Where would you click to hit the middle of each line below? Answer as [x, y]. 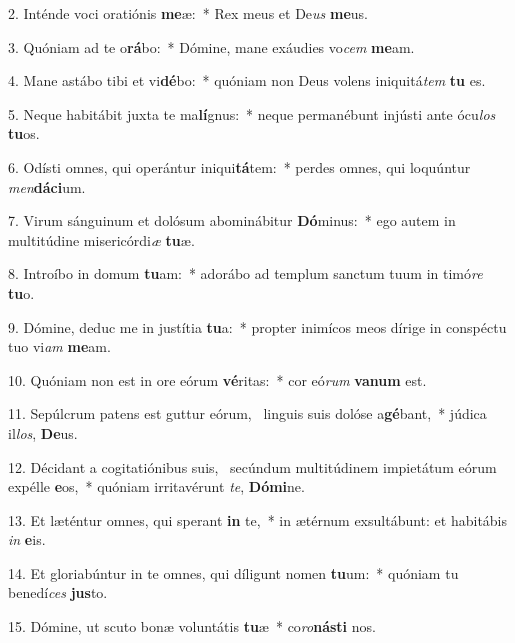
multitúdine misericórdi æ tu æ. [101, 239]
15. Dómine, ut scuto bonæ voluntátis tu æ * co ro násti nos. [192, 626]
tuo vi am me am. [59, 346]
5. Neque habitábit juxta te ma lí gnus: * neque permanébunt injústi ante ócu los [252, 113]
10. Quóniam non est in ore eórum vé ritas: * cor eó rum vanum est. [217, 379]
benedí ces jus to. [58, 592]
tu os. [24, 133]
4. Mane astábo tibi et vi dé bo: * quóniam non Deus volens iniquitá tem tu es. [247, 80]
